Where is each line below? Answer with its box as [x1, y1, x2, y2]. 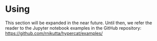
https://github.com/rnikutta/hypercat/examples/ [5, 30, 103, 36]
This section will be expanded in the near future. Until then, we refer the [5, 20, 153, 26]
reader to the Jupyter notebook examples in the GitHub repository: [5, 25, 142, 31]
